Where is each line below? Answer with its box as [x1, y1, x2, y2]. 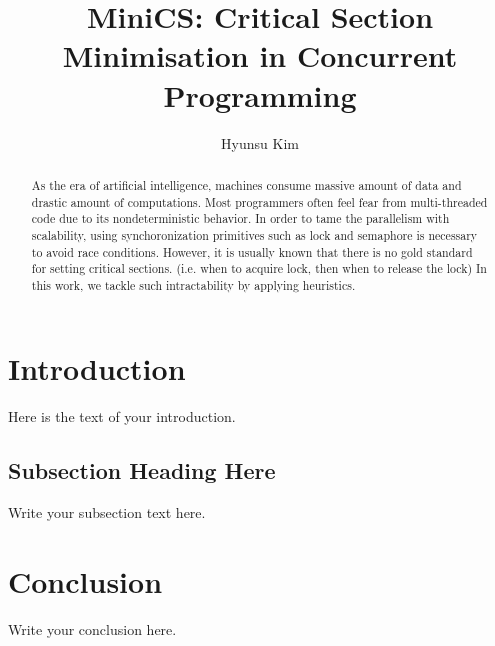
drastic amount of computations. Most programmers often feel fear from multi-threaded [31, 193, 488, 210]
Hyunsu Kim [221, 132, 299, 153]
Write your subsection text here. [8, 502, 206, 523]
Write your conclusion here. [8, 618, 177, 639]
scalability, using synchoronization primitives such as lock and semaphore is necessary [31, 226, 478, 243]
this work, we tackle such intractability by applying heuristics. [31, 276, 356, 293]
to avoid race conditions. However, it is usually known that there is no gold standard [31, 243, 473, 260]
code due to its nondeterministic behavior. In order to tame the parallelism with [31, 210, 450, 227]
